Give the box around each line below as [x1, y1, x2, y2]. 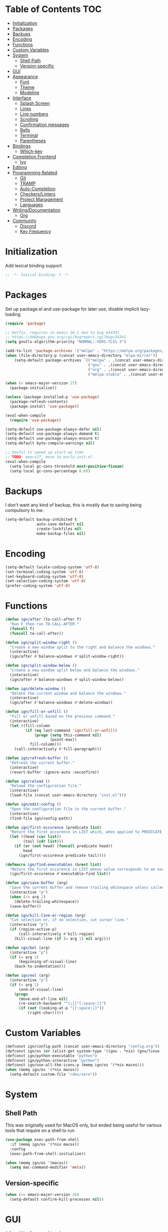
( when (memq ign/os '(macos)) [5, 1160, 68, 1165]
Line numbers [19, 111, 48, 117]
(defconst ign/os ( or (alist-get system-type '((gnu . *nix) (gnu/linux [5, 1049, 160, 1054]
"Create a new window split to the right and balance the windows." [9, 645, 155, 650]
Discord [19, 223, 36, 229]
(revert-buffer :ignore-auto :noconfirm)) [9, 770, 99, 775]
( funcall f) [9, 626, 35, 631]
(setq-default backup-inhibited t [5, 517, 77, 522]
